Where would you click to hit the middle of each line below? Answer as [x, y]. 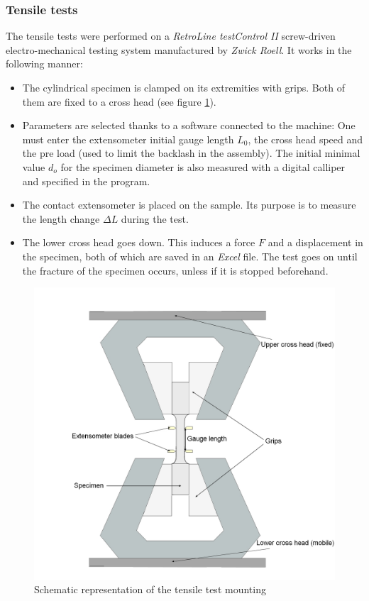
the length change [61, 218]
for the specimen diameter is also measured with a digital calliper [203, 166]
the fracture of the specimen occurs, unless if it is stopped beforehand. [175, 270]
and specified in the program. [86, 181]
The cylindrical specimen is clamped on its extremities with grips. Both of [183, 87]
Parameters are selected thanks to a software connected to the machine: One [189, 125]
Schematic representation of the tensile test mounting [150, 589]
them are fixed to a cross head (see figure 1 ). [119, 101]
